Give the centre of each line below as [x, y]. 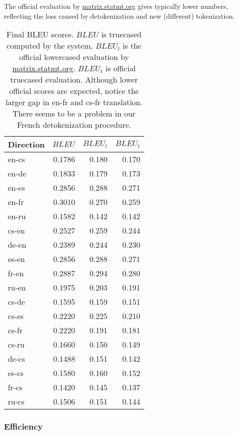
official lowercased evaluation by [74, 57]
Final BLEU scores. [40, 34]
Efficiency [23, 426]
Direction [26, 145]
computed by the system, [50, 46]
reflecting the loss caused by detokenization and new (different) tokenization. [119, 15]
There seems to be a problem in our [74, 114]
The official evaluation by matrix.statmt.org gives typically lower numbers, [116, 6]
